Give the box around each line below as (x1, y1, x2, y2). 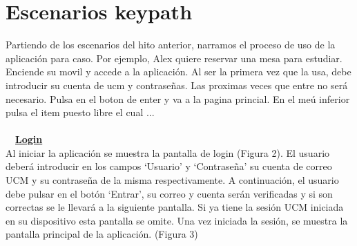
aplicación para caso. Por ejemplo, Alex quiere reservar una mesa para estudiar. (6, 50, 342, 65)
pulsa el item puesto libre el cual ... (6, 105, 155, 120)
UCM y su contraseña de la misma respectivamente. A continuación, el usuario (6, 173, 339, 187)
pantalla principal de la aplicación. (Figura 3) (6, 227, 198, 241)
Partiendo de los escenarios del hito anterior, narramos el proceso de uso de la (6, 37, 336, 52)
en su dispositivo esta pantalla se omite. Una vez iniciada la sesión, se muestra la (6, 213, 348, 227)
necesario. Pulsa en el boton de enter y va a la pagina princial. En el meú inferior (6, 91, 350, 106)
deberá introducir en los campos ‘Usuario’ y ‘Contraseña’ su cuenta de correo (6, 159, 332, 173)
